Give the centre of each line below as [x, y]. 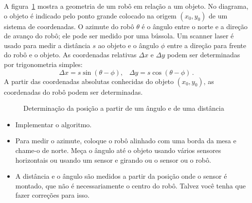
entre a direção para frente [207, 45]
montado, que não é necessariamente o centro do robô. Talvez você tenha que [130, 185]
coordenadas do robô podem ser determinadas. [73, 92]
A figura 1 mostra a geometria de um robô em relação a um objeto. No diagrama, [126, 6]
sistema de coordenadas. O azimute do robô [69, 26]
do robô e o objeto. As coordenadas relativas [70, 55]
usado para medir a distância [47, 45]
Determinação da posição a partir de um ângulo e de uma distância [124, 108]
